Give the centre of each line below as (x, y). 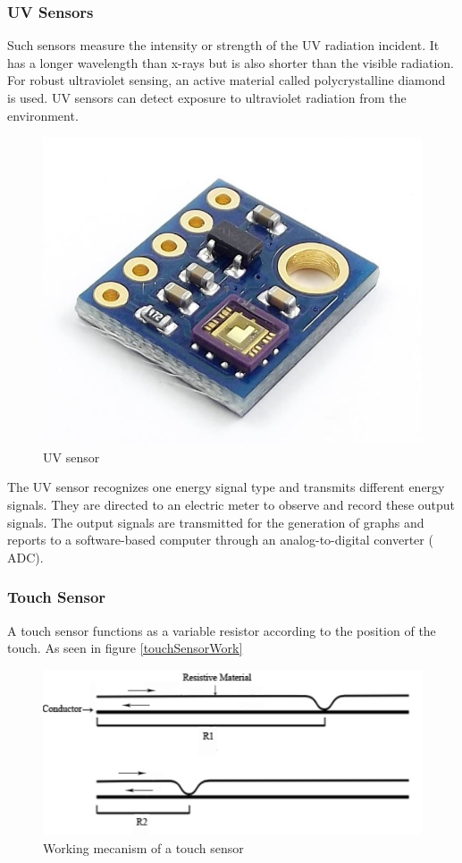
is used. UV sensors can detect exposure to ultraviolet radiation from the (207, 97)
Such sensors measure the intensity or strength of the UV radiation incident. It (223, 45)
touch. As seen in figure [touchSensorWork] (125, 648)
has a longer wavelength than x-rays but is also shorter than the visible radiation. (231, 62)
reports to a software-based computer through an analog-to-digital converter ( (220, 540)
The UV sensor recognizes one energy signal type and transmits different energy (226, 487)
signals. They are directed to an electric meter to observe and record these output (231, 504)
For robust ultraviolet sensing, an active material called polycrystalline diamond (227, 80)
